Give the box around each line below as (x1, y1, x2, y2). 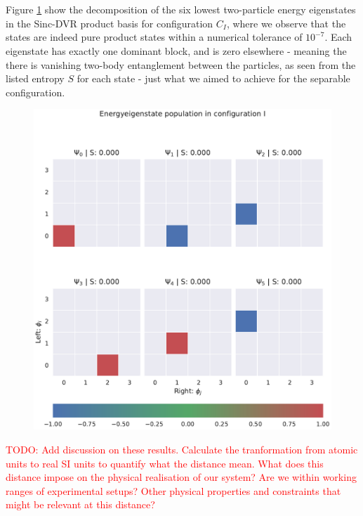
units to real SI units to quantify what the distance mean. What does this (6, 456, 324, 470)
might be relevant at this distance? (6, 497, 155, 512)
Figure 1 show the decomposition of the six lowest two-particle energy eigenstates (6, 2, 356, 17)
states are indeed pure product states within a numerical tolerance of (6, 30, 303, 44)
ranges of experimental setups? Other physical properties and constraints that (6, 483, 341, 498)
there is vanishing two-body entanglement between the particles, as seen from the (6, 57, 356, 72)
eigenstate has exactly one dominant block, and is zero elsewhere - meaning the (6, 43, 347, 58)
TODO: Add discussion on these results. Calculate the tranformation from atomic (6, 442, 358, 456)
